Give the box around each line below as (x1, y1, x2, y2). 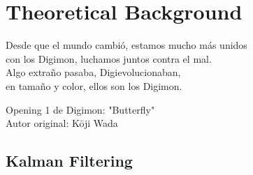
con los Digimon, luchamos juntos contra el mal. (6, 51, 212, 66)
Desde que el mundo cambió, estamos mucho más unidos (6, 38, 247, 52)
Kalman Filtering (6, 150, 133, 172)
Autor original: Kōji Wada (6, 116, 118, 130)
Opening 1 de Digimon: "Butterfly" (6, 102, 155, 116)
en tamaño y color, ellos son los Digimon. (6, 78, 182, 93)
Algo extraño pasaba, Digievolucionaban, (6, 65, 181, 79)
